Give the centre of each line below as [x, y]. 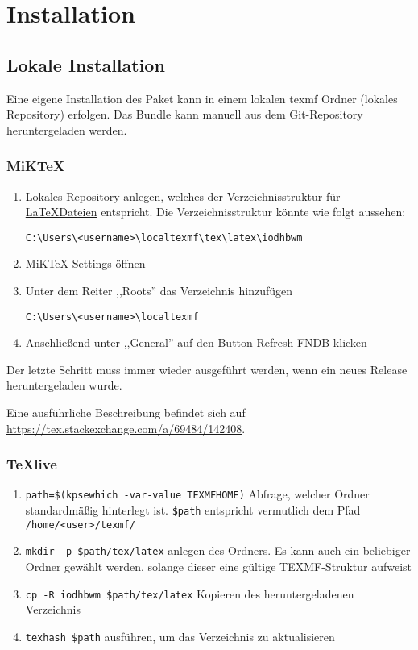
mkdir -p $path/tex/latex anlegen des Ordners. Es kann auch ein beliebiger [218, 550]
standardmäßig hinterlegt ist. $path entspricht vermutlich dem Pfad [193, 510]
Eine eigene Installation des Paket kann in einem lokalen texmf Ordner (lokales [202, 98]
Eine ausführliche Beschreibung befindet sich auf [126, 412]
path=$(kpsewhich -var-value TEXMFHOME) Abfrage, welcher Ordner [197, 494]
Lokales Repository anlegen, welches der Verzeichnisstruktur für [183, 196]
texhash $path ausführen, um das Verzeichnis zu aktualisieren [180, 636]
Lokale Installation [86, 64]
